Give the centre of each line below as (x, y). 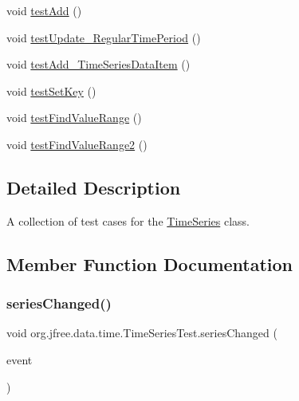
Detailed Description (94, 187)
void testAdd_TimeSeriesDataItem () (98, 64)
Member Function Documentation (150, 263)
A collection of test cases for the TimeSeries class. (128, 220)
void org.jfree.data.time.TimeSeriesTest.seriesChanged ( (142, 333)
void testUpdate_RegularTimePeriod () (104, 37)
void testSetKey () (51, 90)
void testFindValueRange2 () (77, 144)
